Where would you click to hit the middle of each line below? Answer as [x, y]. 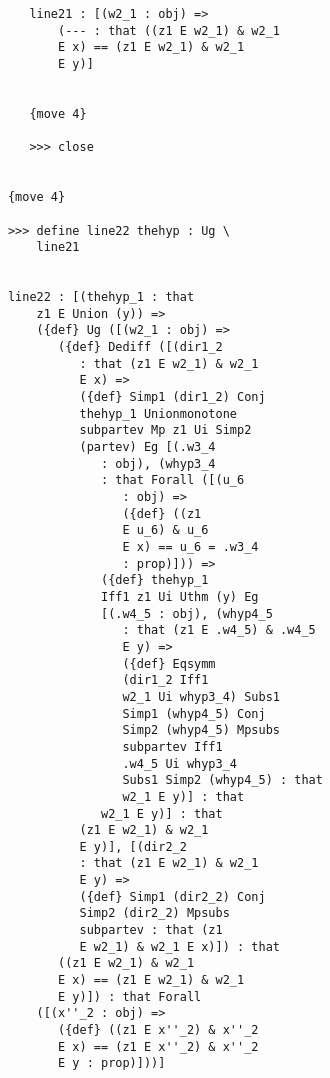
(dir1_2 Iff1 [165, 680]
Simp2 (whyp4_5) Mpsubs [201, 730]
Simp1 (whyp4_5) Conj [194, 713]
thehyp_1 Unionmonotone [158, 413]
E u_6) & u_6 [165, 530]
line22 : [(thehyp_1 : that [101, 297]
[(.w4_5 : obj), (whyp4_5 [186, 613]
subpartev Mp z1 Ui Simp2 [165, 430]
